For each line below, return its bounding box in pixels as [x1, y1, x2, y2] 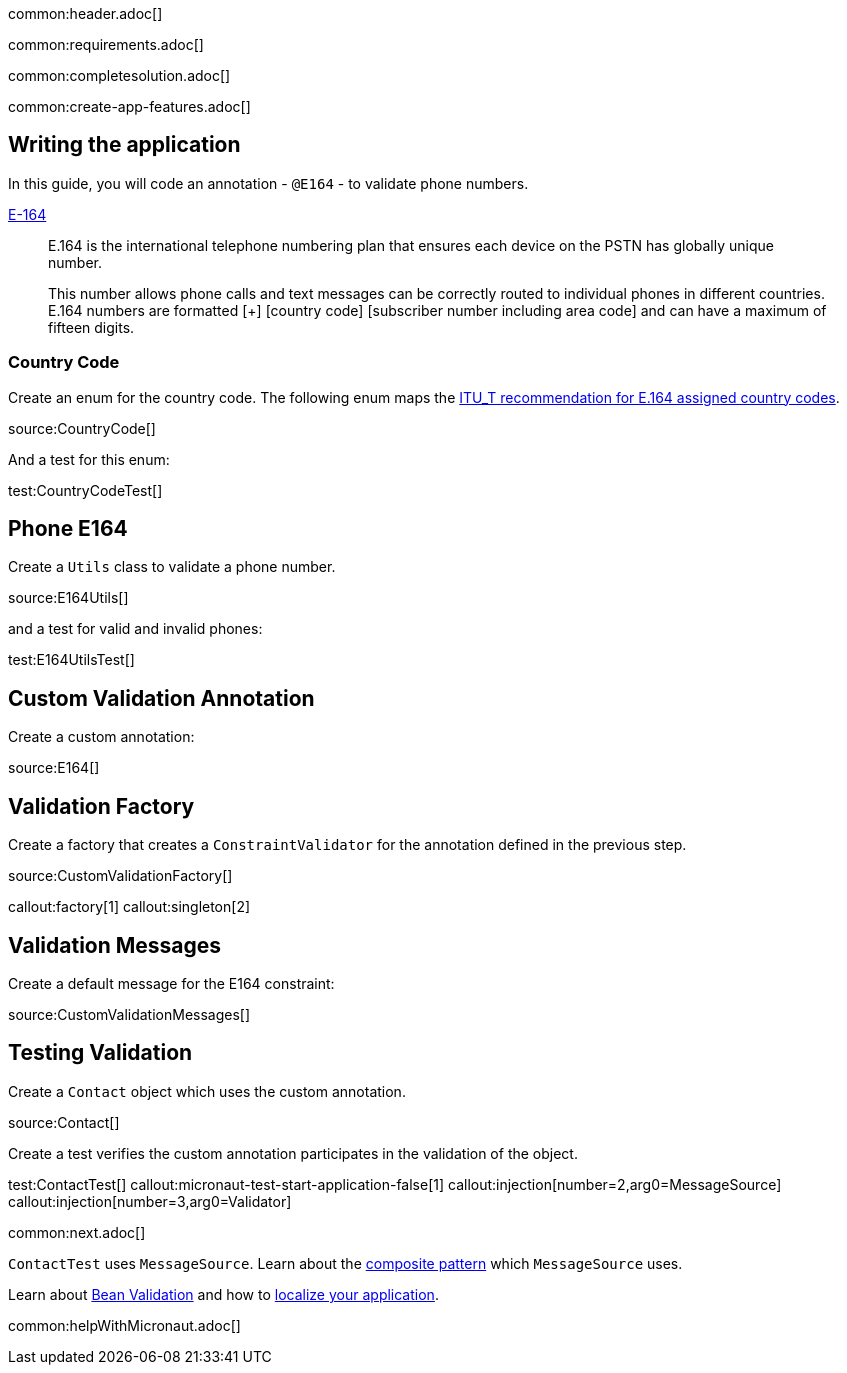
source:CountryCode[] [8, 419, 156, 437]
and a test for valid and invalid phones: [8, 620, 263, 638]
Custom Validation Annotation [8, 685, 315, 711]
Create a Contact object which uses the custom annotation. [8, 1082, 406, 1100]
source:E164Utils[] [8, 589, 129, 607]
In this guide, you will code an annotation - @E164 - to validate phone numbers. [8, 174, 529, 192]
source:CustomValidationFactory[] [8, 867, 233, 885]
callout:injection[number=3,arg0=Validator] [8, 1192, 292, 1210]
